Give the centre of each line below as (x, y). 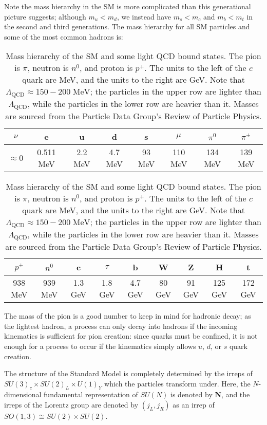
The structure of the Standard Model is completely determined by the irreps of (128, 373)
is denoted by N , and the (210, 394)
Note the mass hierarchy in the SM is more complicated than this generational (128, 6)
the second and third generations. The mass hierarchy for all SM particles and (127, 26)
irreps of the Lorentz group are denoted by (71, 405)
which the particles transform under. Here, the (177, 383)
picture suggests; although (45, 16)
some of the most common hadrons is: (64, 36)
